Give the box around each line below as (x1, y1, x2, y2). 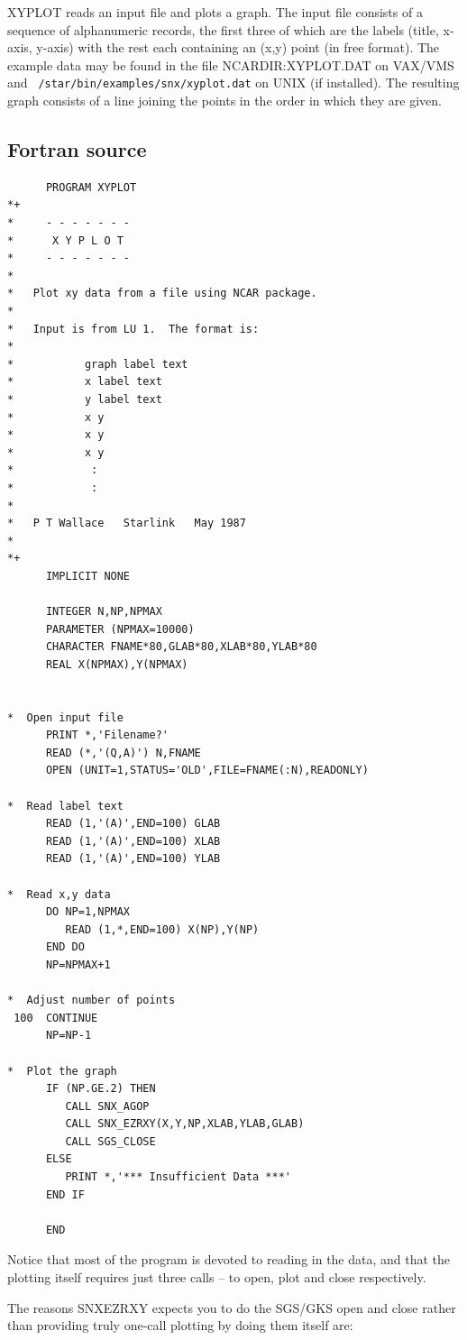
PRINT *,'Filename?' (45, 729, 169, 742)
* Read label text (7, 799, 124, 812)
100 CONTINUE (14, 1011, 98, 1024)
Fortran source (7, 135, 147, 163)
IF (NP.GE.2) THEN (45, 1082, 156, 1096)
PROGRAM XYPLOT (45, 180, 137, 194)
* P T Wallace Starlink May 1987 (7, 517, 246, 530)
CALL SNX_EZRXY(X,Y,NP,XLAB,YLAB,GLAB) (65, 1117, 305, 1131)
